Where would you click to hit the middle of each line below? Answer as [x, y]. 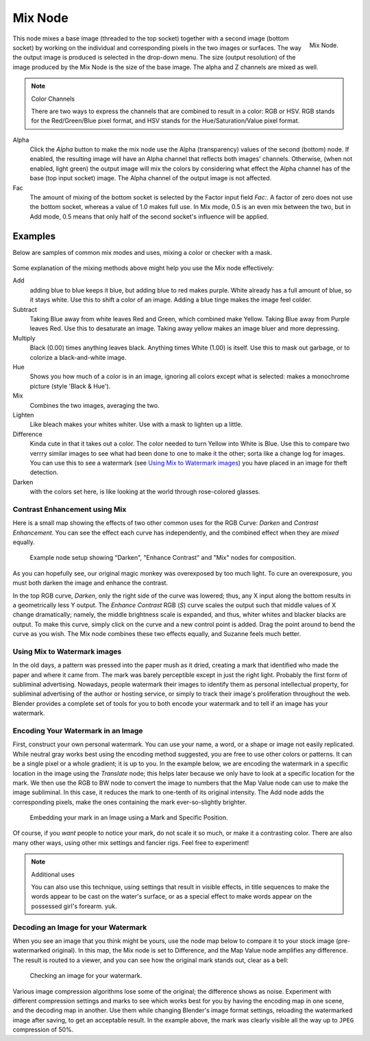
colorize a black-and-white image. [78, 357]
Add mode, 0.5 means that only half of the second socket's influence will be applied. [149, 217]
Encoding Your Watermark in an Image [78, 731]
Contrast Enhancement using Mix [70, 509]
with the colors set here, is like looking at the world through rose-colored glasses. [145, 492]
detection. [44, 472]
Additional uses [53, 874]
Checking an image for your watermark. [86, 976]
